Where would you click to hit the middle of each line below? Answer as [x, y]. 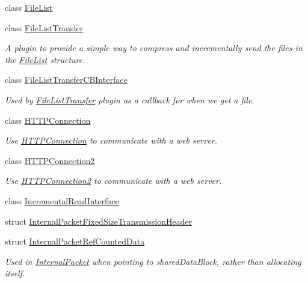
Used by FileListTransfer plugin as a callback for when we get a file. [130, 99]
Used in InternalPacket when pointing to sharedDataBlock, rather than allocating [153, 261]
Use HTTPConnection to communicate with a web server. [111, 140]
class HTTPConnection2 [50, 160]
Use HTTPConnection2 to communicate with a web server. [113, 181]
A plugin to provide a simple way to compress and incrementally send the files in [154, 48]
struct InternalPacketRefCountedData [75, 241]
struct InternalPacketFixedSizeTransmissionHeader [99, 221]
